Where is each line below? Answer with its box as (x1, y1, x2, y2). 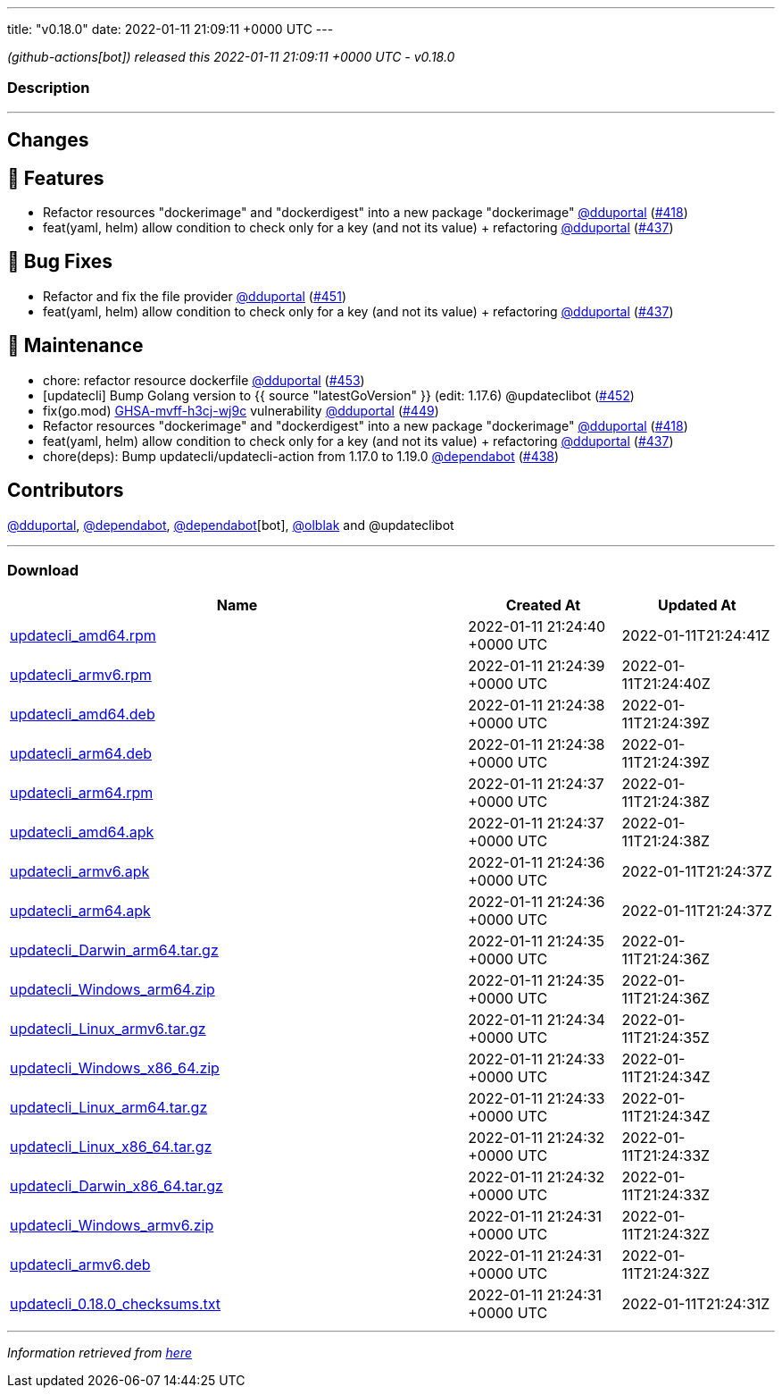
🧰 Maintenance (7, 334, 144, 357)
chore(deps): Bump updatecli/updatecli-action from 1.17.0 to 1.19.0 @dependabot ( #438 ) (43, 448, 560, 464)
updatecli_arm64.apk (10, 902, 151, 920)
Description (7, 79, 90, 97)
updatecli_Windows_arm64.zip (10, 980, 215, 999)
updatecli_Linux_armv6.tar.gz (10, 1020, 206, 1038)
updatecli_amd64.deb (10, 705, 155, 724)
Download (7, 560, 79, 579)
